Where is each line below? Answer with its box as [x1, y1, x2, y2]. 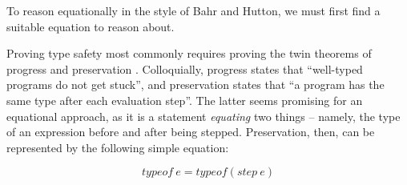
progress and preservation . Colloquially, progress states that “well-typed [6, 60, 363, 77]
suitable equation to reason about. [6, 18, 175, 34]
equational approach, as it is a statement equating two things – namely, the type [6, 107, 401, 124]
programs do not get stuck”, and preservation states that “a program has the [6, 76, 385, 93]
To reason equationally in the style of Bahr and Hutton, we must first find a [6, 2, 381, 18]
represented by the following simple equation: [6, 139, 229, 155]
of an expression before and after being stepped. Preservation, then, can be [6, 123, 375, 140]
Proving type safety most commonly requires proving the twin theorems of [6, 45, 372, 62]
